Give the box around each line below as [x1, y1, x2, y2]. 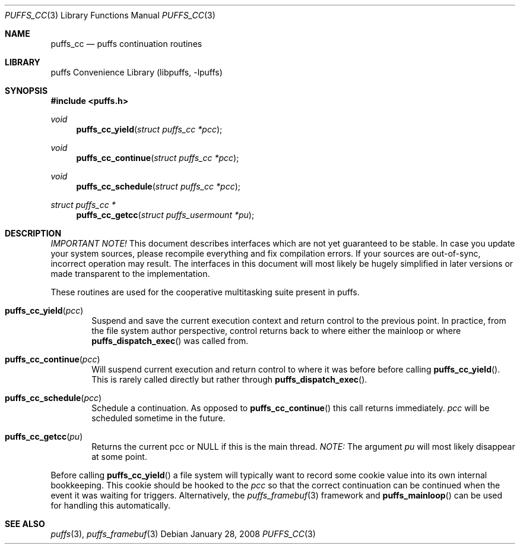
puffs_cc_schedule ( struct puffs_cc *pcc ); [76, 181, 240, 191]
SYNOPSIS [5, 86, 48, 96]
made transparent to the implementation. [50, 269, 210, 279]
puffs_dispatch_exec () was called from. [91, 336, 249, 346]
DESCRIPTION [5, 228, 62, 238]
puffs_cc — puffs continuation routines [50, 39, 202, 49]
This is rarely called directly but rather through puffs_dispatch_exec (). [91, 374, 367, 384]
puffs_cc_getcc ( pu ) [5, 431, 83, 441]
